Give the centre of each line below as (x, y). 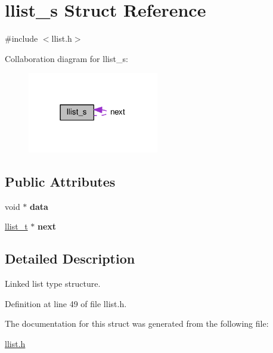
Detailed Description (70, 258)
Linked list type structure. (53, 284)
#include (21, 38)
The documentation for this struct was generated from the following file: (137, 323)
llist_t (16, 226)
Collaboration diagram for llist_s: (66, 58)
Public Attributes (60, 181)
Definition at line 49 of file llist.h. (66, 303)
